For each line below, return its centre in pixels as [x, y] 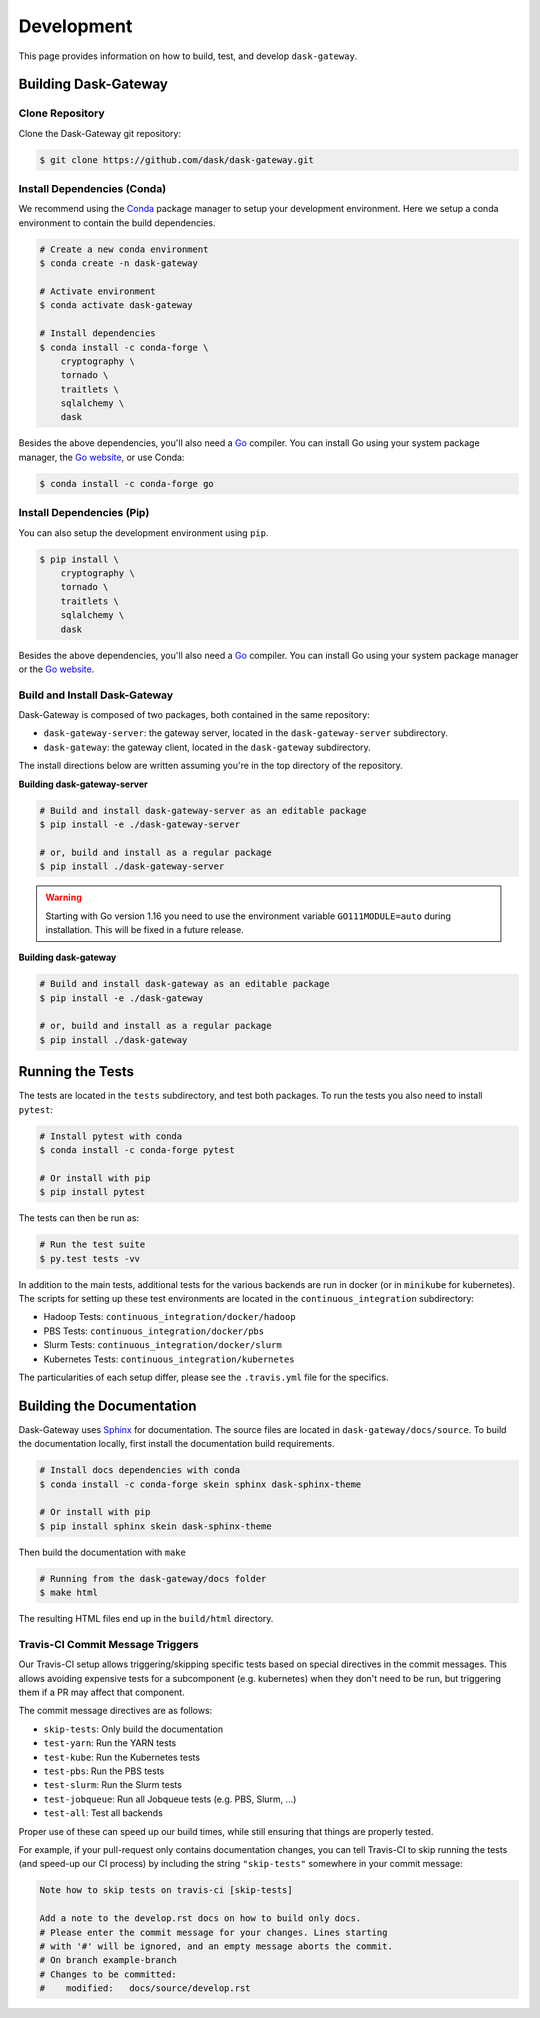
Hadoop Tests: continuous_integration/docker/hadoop [169, 1317]
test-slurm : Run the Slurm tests [112, 1785]
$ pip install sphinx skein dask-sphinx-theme [155, 1526]
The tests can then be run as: [79, 1218]
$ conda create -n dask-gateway [119, 263]
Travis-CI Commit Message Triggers [108, 1644]
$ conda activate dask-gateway [116, 305]
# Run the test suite [92, 1244]
